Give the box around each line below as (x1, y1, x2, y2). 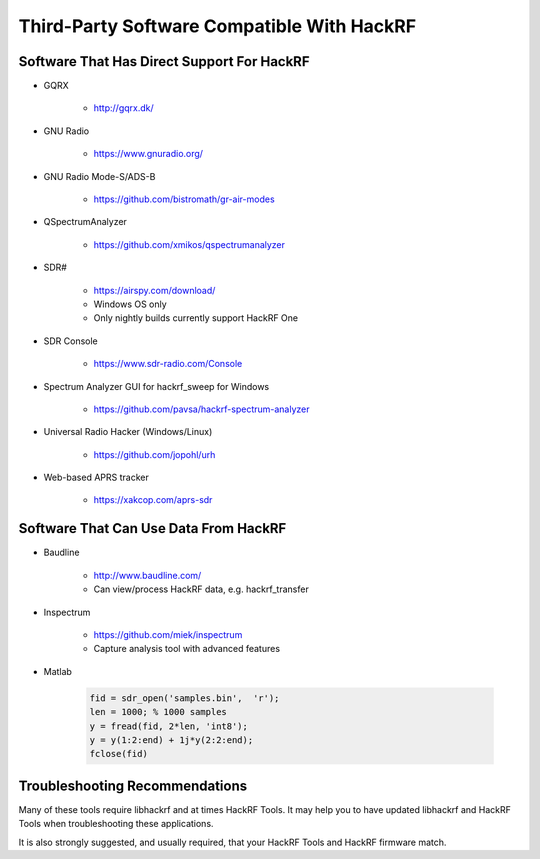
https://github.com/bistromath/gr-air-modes (93, 193, 275, 205)
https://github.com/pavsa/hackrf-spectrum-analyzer (93, 403, 310, 415)
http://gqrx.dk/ (93, 102, 154, 114)
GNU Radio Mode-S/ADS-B (43, 170, 156, 182)
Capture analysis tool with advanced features (93, 643, 280, 655)
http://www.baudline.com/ (93, 569, 202, 581)
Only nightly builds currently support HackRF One (93, 312, 299, 324)
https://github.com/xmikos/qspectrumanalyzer (93, 238, 285, 250)
